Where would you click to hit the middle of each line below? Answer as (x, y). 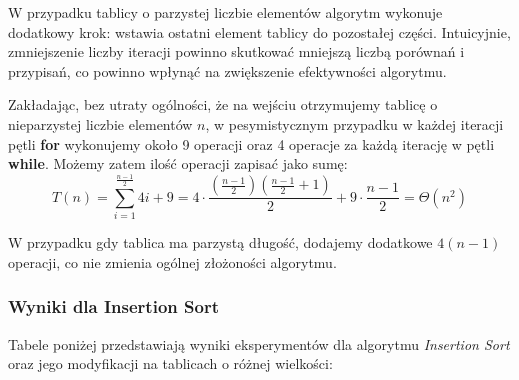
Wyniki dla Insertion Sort (113, 306)
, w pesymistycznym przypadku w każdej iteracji (354, 123)
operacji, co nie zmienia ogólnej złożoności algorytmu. (172, 261)
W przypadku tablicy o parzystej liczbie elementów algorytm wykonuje (225, 12)
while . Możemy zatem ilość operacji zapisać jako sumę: (178, 163)
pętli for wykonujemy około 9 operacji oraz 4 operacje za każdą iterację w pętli (251, 143)
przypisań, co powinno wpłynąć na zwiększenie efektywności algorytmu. (227, 70)
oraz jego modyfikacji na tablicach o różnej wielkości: (170, 363)
